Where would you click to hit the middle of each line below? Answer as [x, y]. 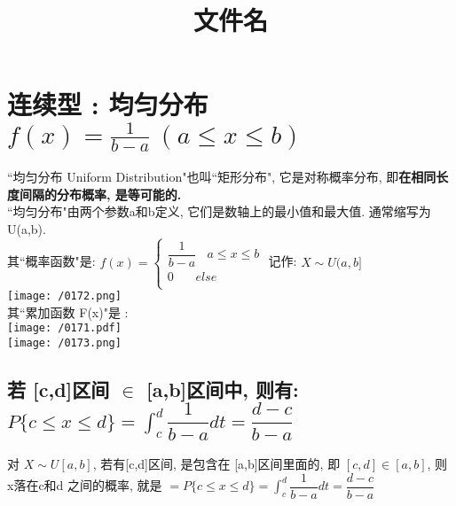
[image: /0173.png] [64, 343]
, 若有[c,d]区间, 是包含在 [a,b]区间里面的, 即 [216, 464]
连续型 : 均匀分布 [108, 104]
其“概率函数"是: [51, 261]
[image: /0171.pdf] [64, 328]
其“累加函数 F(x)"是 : [68, 311]
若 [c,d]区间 [59, 389]
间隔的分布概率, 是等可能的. [100, 194]
